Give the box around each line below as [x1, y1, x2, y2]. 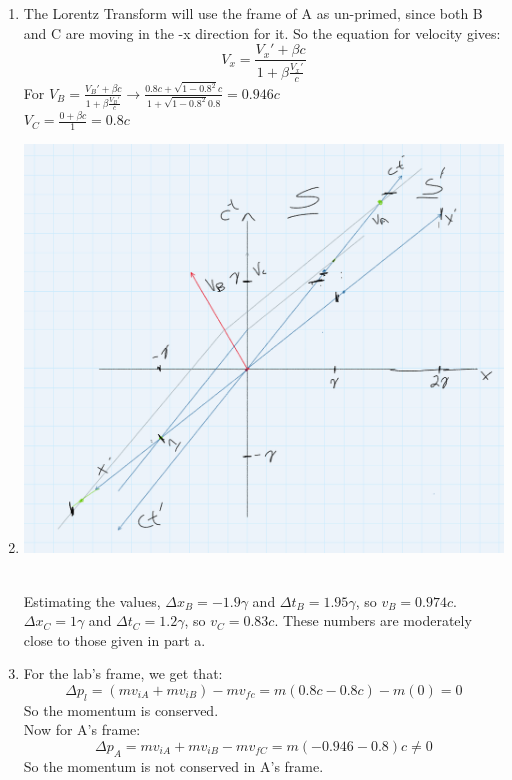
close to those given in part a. [23, 629, 206, 650]
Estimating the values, [23, 590, 161, 611]
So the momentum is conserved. [23, 699, 219, 720]
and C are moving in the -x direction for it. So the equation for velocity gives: [23, 22, 501, 43]
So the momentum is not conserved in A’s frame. [23, 755, 324, 776]
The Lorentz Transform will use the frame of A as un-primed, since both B [23, 3, 483, 23]
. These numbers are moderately [274, 610, 472, 631]
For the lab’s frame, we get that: [23, 663, 223, 684]
